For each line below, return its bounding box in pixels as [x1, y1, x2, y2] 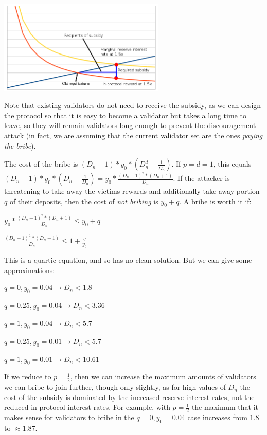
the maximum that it [191, 402, 258, 412]
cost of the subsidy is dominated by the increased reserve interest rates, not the [4, 391, 255, 402]
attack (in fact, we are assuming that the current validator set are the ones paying [4, 130, 263, 140]
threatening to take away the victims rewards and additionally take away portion [4, 186, 260, 196]
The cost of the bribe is [4, 158, 78, 169]
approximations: [4, 264, 55, 275]
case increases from [187, 412, 247, 423]
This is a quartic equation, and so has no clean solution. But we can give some [4, 255, 252, 265]
